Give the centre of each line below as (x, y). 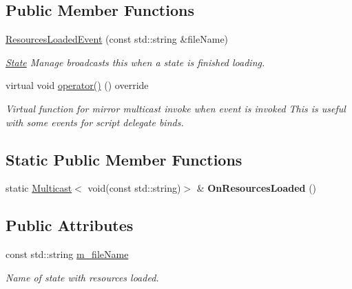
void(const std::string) (134, 188)
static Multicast (39, 188)
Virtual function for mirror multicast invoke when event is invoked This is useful (176, 108)
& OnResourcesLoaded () (257, 188)
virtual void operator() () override (77, 85)
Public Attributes (70, 225)
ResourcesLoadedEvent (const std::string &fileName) (117, 39)
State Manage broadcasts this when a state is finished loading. (135, 62)
